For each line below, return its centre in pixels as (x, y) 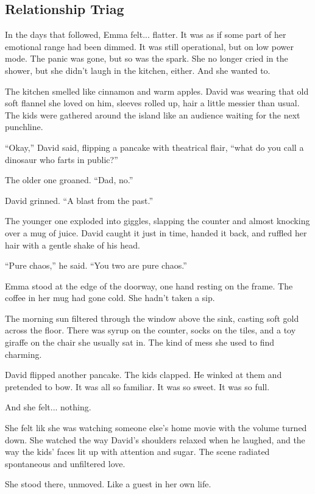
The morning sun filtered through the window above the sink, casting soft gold (152, 318)
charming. (23, 354)
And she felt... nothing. (48, 407)
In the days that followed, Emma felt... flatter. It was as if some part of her (146, 35)
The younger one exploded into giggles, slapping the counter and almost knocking (157, 221)
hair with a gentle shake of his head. (73, 245)
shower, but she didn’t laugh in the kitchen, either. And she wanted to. (138, 70)
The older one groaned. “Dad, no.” (69, 180)
